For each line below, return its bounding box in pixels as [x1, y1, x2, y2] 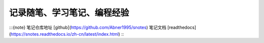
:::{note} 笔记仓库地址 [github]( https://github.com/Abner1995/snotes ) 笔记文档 [9, 24, 167, 30]
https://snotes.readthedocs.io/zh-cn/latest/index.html [10, 31, 119, 37]
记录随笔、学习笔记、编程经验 [9, 7, 130, 18]
